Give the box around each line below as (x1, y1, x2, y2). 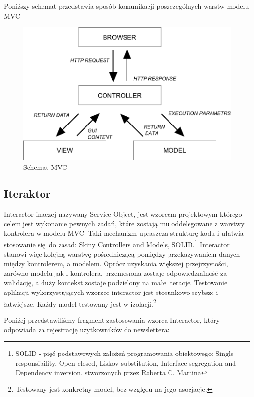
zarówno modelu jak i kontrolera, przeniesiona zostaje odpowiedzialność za (4, 268, 227, 278)
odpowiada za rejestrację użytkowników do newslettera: (4, 324, 169, 334)
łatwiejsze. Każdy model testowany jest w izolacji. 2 (4, 297, 156, 309)
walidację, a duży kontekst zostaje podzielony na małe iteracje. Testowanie (4, 277, 228, 288)
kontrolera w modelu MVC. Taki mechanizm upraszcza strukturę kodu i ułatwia (4, 228, 244, 238)
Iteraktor (4, 186, 51, 201)
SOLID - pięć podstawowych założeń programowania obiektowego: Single (15, 348, 234, 358)
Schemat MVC (23, 162, 67, 172)
